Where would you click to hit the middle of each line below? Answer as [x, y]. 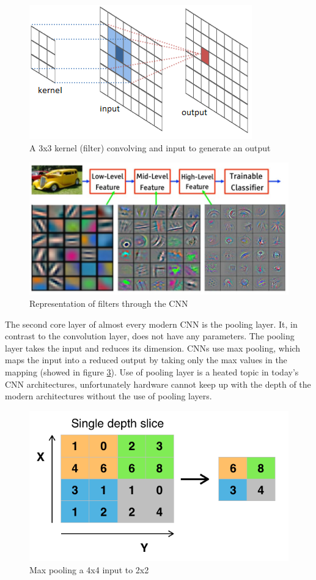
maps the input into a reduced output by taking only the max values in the [146, 360]
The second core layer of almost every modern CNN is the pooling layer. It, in [151, 324]
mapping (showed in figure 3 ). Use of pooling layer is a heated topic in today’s [152, 372]
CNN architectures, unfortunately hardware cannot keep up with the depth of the [158, 384]
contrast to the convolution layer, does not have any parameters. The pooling [150, 336]
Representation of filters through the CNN [109, 303]
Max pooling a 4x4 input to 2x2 [89, 569]
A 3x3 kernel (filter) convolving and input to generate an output [150, 147]
